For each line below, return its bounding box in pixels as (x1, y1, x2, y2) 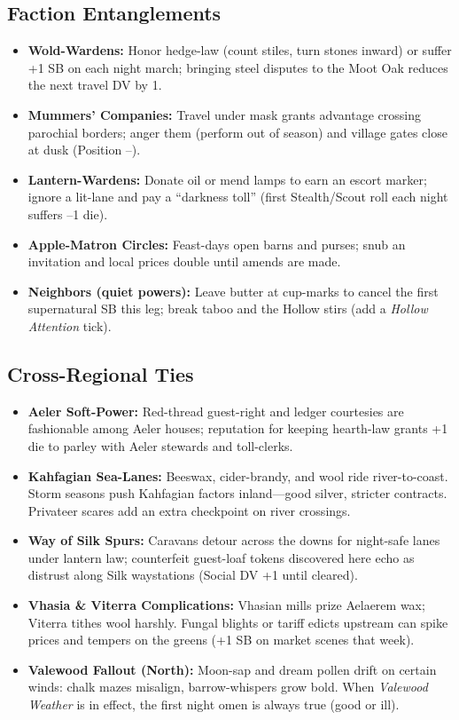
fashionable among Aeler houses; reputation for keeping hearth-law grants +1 (27, 419, 448, 438)
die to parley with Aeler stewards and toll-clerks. (27, 436, 293, 455)
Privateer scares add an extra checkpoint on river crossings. (27, 501, 351, 519)
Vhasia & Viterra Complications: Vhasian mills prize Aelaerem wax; (27, 596, 425, 614)
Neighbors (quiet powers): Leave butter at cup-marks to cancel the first (27, 281, 439, 300)
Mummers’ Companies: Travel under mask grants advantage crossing (27, 105, 421, 123)
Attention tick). (27, 316, 112, 335)
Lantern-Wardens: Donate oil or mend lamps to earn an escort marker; (27, 170, 427, 188)
